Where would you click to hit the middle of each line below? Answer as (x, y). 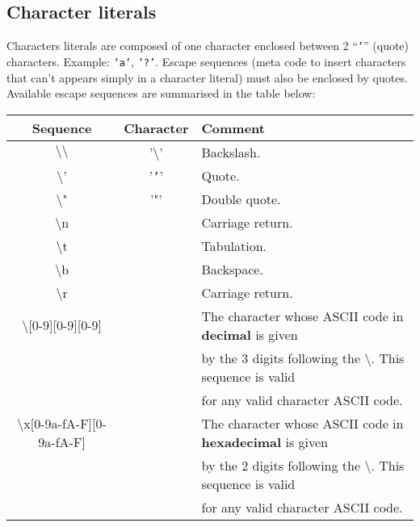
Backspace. (232, 269)
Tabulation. (234, 245)
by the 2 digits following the (281, 465)
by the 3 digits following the (281, 358)
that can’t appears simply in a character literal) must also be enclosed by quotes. (207, 77)
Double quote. (241, 199)
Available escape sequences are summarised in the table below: (161, 93)
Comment (233, 128)
